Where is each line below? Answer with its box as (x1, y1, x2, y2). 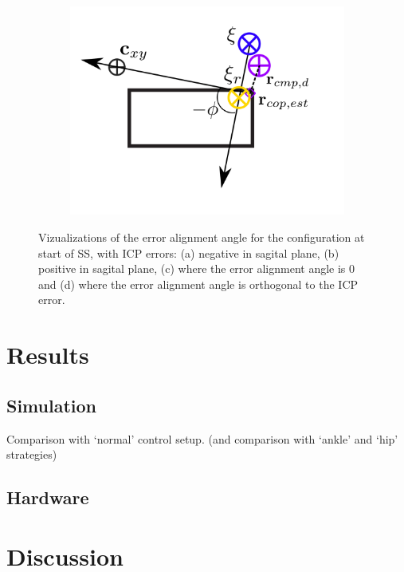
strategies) (6, 446, 57, 463)
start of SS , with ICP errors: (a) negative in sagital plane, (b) (38, 244, 339, 261)
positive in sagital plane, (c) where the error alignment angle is (38, 260, 346, 277)
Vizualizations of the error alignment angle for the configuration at (38, 228, 365, 245)
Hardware (6, 485, 89, 510)
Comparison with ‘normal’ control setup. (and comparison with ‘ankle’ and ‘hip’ (6, 430, 398, 447)
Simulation (6, 393, 97, 417)
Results (6, 338, 89, 371)
